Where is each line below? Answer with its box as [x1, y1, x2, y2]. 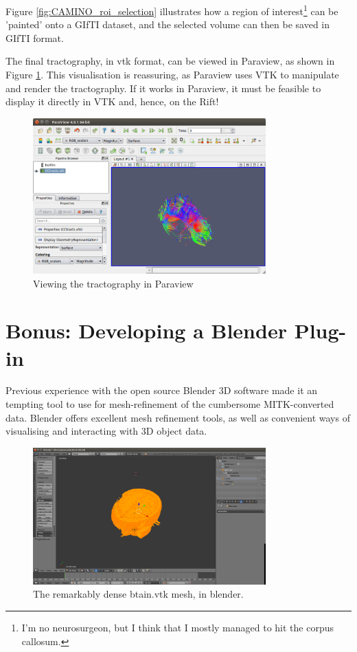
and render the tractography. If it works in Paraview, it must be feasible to [5, 80, 321, 95]
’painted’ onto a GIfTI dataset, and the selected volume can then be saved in [5, 17, 330, 32]
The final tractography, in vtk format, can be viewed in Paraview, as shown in [5, 54, 335, 68]
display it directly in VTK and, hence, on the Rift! [5, 94, 219, 109]
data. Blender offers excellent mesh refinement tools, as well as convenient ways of [5, 410, 350, 424]
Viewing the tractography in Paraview [33, 276, 194, 290]
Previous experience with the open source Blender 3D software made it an [5, 383, 318, 398]
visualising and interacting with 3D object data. [5, 424, 207, 438]
